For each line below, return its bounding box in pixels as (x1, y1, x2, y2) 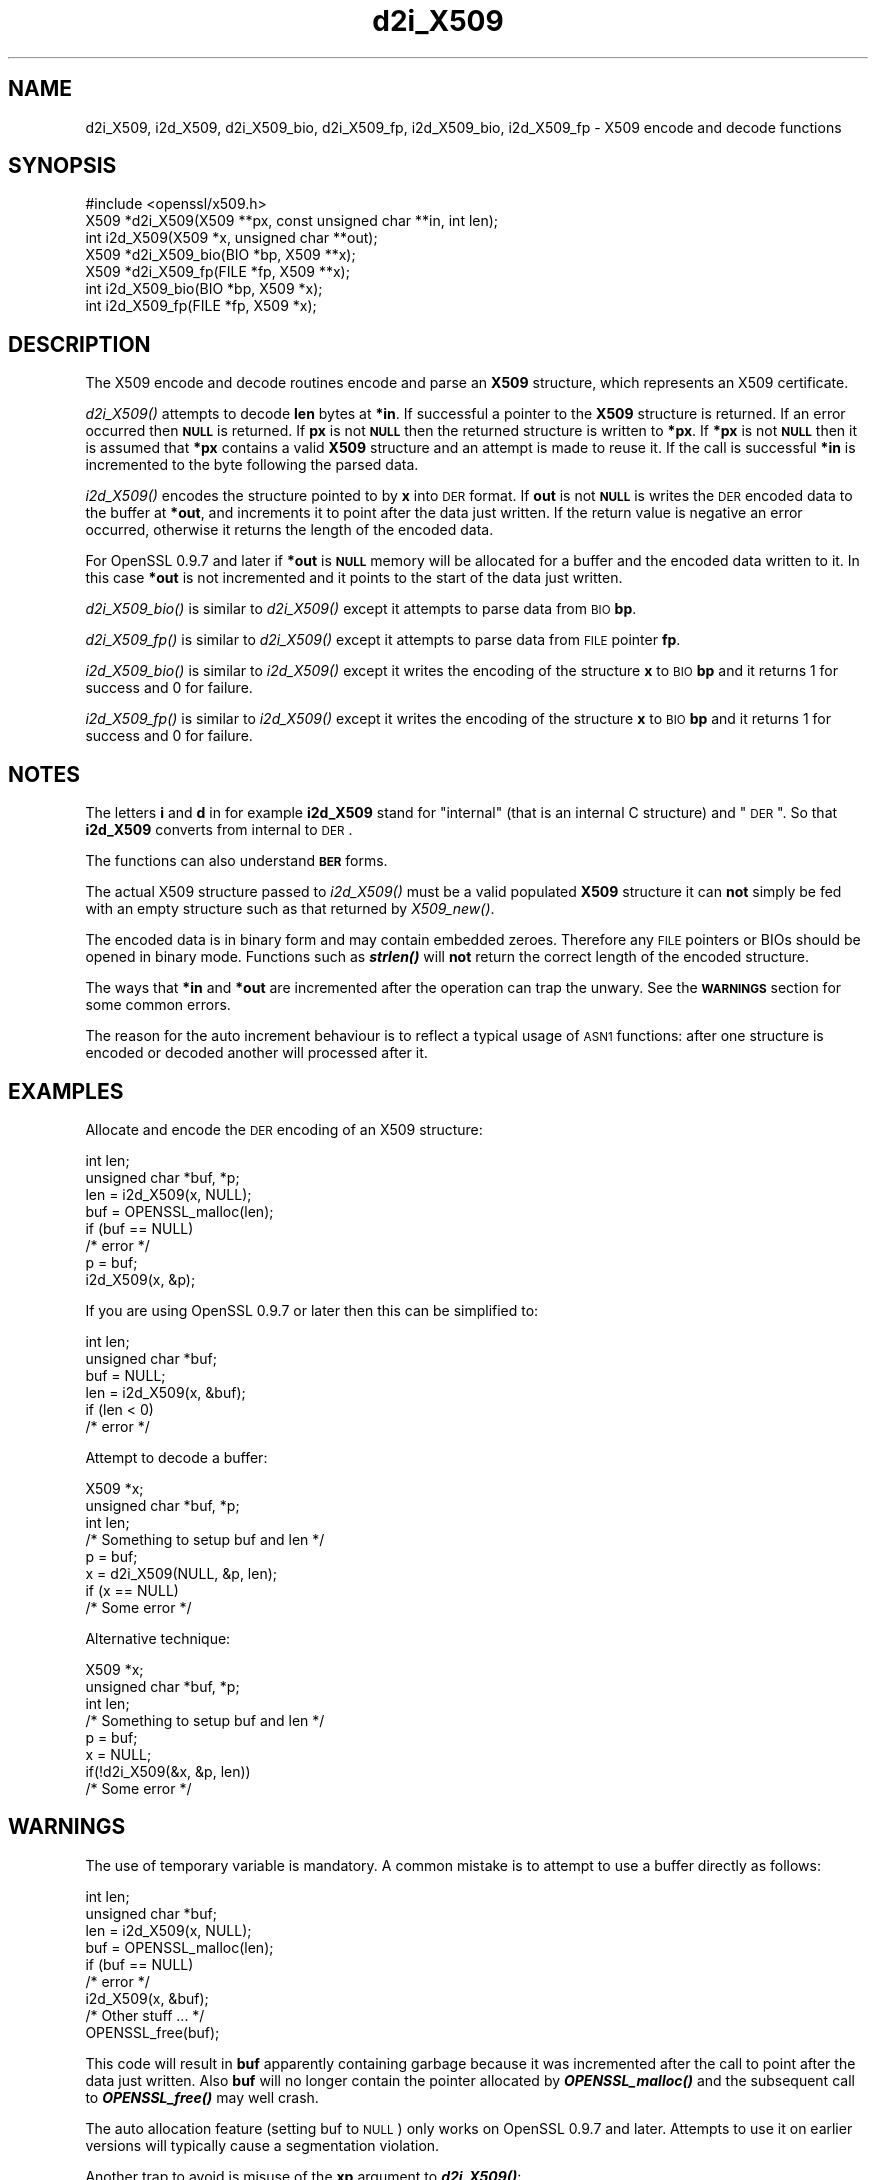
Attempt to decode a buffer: (85, 1448, 268, 1466)
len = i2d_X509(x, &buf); (85, 1383, 246, 1401)
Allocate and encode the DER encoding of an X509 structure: (85, 1120, 483, 1138)
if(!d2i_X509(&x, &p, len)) (85, 1762, 251, 1780)
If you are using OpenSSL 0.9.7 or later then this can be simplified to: (85, 1301, 539, 1319)
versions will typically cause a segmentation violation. (85, 2136, 440, 2154)
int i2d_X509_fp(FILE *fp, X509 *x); (85, 297, 317, 315)
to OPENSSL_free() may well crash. (85, 2088, 319, 2106)
